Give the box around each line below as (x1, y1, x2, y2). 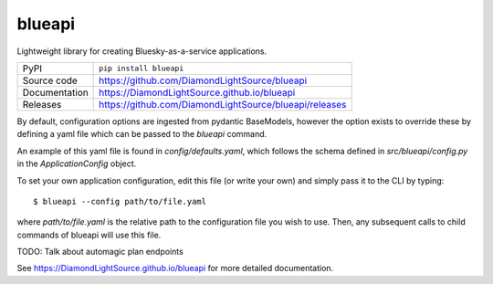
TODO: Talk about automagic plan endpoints (16, 247, 184, 258)
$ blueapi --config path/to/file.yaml (33, 196, 207, 206)
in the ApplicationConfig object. (16, 158, 137, 169)
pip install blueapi (99, 64, 184, 73)
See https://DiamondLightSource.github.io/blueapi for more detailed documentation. (16, 263, 334, 274)
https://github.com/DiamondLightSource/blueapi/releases (99, 98, 347, 110)
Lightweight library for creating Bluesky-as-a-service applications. (16, 46, 267, 57)
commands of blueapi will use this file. (16, 229, 162, 240)
